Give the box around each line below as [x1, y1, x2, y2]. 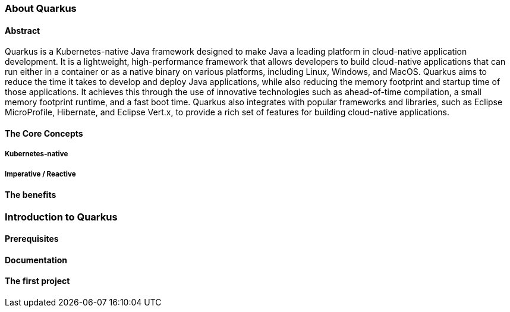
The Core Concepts [5, 128, 83, 138]
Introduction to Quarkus [5, 210, 118, 223]
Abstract [5, 25, 40, 36]
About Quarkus [5, 2, 77, 14]
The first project [5, 276, 70, 286]
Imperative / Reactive [5, 169, 76, 178]
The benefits [5, 190, 56, 200]
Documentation [5, 254, 68, 265]
